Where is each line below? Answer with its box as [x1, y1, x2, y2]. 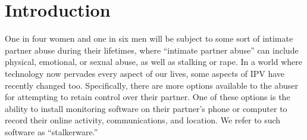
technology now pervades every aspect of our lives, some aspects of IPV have [5, 67, 285, 79]
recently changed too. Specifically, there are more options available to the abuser [5, 79, 299, 91]
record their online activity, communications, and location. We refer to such [5, 114, 281, 126]
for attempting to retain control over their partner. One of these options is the [5, 91, 290, 103]
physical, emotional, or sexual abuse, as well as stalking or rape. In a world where [5, 55, 302, 68]
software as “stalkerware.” [5, 125, 98, 138]
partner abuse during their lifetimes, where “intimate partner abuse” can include [5, 43, 299, 56]
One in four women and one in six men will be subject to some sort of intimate [5, 32, 293, 45]
